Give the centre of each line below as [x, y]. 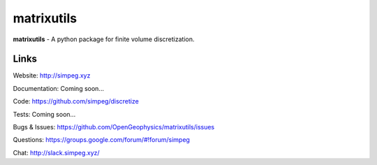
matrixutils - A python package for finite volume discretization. [104, 39]
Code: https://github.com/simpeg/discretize [76, 101]
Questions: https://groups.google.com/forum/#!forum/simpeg [101, 140]
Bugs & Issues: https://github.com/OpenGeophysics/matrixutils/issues [114, 127]
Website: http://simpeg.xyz [52, 76]
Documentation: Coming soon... [59, 88]
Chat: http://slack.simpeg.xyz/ [57, 152]
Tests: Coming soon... [44, 114]
